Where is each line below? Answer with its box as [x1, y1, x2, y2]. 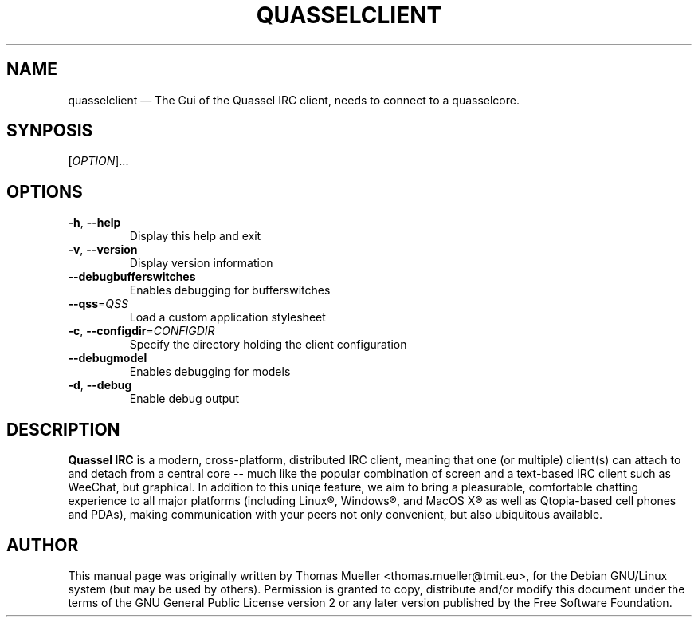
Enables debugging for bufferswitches [129, 283, 331, 298]
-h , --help [68, 215, 121, 230]
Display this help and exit [129, 229, 261, 243]
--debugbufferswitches [68, 270, 196, 284]
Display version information [129, 256, 273, 270]
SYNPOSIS [6, 120, 93, 141]
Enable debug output [129, 392, 240, 406]
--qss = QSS [68, 297, 128, 311]
